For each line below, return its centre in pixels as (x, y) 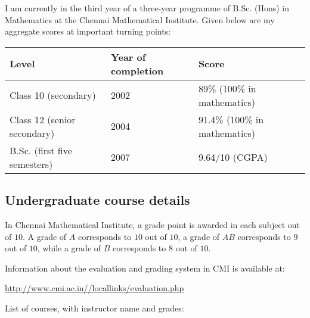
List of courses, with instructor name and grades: (94, 308)
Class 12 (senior (43, 119)
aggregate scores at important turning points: (88, 31)
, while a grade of (69, 248)
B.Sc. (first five (41, 150)
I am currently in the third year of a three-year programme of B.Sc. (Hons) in (147, 8)
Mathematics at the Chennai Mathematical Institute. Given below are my (140, 19)
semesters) (31, 164)
